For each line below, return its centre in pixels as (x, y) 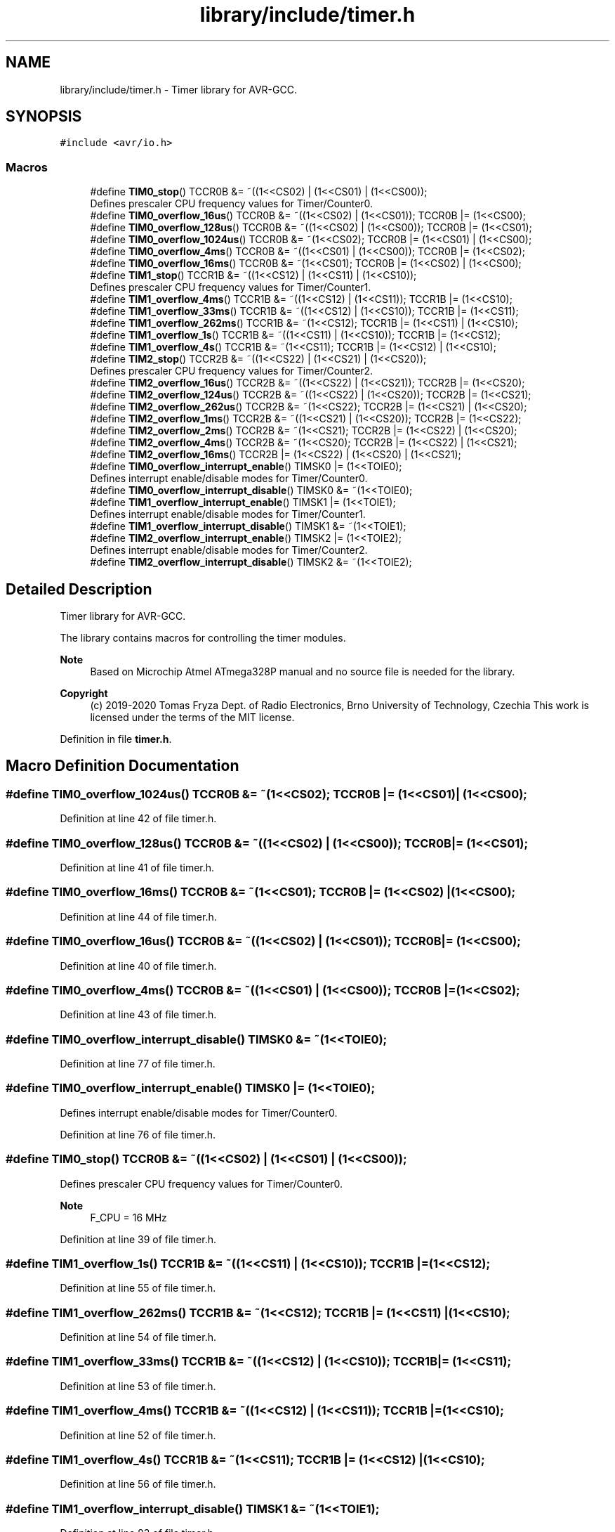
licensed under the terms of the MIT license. (192, 718)
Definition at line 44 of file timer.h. (138, 916)
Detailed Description (79, 589)
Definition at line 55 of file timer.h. (138, 1288)
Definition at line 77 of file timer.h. (138, 1064)
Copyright (84, 694)
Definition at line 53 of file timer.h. (138, 1386)
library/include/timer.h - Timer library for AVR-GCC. (178, 89)
